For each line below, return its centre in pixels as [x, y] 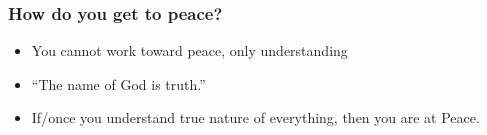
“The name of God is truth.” [118, 83]
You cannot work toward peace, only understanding [189, 50]
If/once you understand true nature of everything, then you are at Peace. [255, 117]
